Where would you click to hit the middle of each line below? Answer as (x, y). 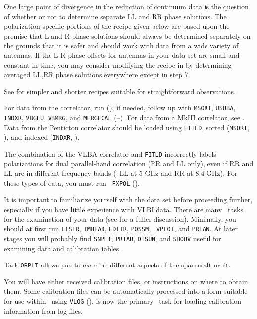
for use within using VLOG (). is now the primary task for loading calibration (123, 301)
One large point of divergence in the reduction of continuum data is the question (126, 6)
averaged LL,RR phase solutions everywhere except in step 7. (97, 75)
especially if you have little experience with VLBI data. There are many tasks (124, 209)
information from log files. (43, 310)
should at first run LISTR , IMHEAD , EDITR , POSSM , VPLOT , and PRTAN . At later (121, 229)
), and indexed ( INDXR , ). (42, 137)
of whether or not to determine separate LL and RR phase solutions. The (115, 16)
